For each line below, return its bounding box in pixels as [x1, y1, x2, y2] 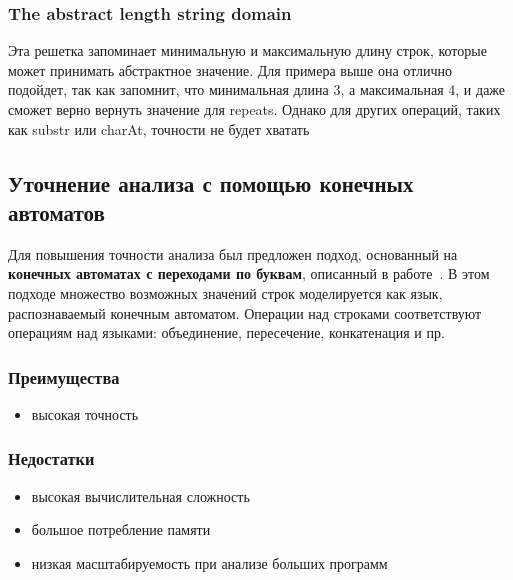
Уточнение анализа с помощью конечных [8, 167, 414, 198]
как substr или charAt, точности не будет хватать [8, 118, 310, 139]
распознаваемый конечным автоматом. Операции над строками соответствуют [8, 302, 482, 323]
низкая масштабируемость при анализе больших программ [31, 552, 388, 573]
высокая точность [31, 403, 139, 424]
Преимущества [8, 364, 120, 389]
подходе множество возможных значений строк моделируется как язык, [8, 282, 443, 303]
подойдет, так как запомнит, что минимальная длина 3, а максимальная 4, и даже [8, 79, 506, 100]
